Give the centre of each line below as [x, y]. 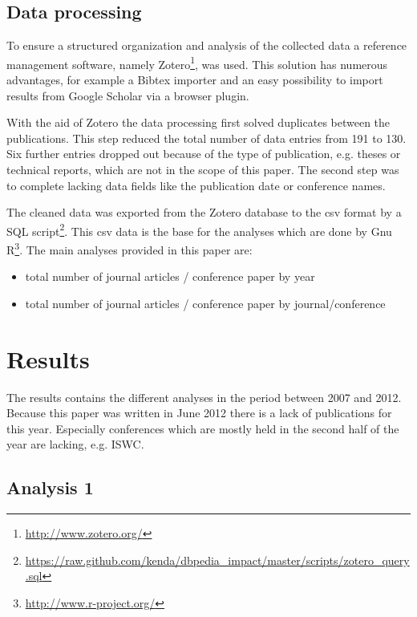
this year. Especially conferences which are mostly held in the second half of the [203, 428]
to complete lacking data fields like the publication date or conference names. [196, 185]
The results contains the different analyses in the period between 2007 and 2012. [204, 397]
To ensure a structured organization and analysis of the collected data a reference [207, 45]
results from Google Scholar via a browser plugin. [128, 95]
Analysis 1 [50, 487]
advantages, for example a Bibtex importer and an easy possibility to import [195, 80]
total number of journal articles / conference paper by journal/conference [205, 303]
